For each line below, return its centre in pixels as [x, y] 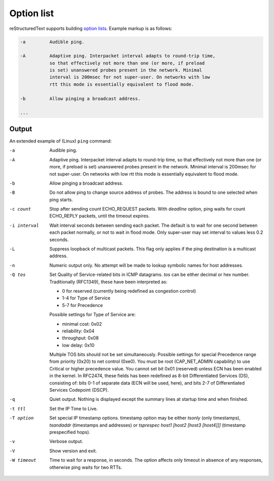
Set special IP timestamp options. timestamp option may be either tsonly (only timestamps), [145, 418]
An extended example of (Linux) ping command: [60, 141]
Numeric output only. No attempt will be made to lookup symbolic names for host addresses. [146, 265]
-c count [20, 209]
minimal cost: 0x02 [82, 324]
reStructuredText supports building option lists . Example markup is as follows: [91, 28]
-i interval [24, 225]
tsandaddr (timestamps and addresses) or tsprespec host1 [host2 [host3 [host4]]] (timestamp [148, 425]
